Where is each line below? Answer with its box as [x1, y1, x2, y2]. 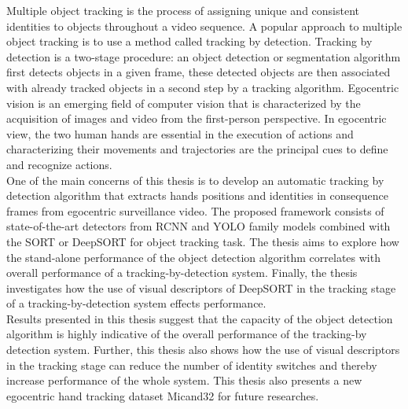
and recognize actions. [6, 156, 112, 172]
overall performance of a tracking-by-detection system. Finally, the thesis [6, 264, 358, 281]
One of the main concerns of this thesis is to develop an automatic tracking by [6, 171, 384, 188]
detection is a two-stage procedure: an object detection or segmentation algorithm [6, 48, 401, 64]
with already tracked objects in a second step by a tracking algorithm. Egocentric [6, 79, 399, 95]
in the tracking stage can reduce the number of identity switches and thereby [6, 356, 377, 373]
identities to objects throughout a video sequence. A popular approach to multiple [6, 17, 402, 34]
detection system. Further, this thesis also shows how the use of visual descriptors [6, 341, 400, 358]
